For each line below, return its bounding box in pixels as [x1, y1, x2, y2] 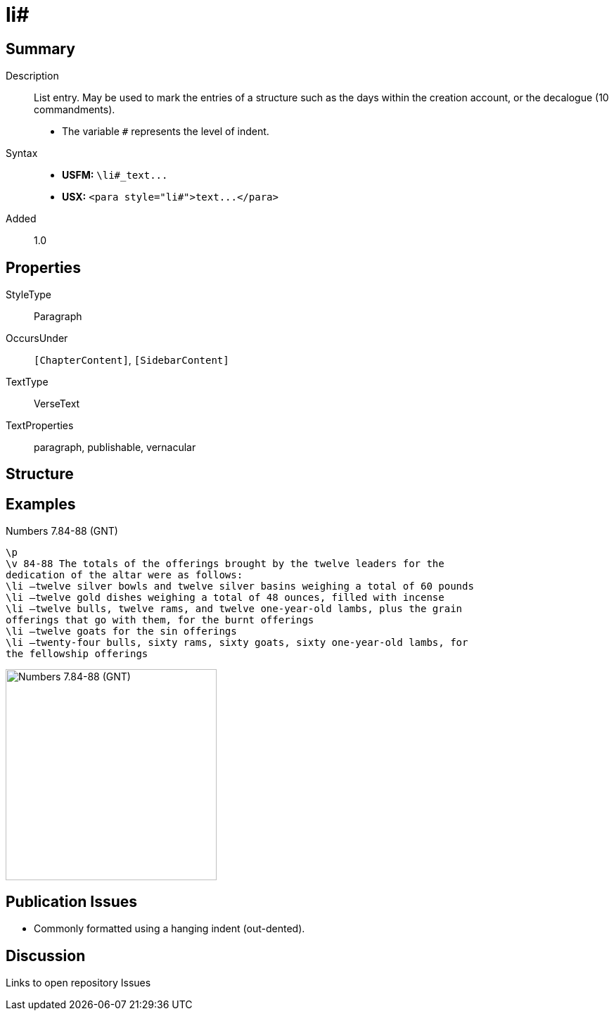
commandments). [34, 103, 115, 116]
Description [6, 70, 59, 82]
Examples [6, 495, 76, 513]
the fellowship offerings [6, 648, 148, 660]
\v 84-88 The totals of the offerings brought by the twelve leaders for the [6, 558, 444, 570]
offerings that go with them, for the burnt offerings [6, 614, 314, 626]
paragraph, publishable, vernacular [34, 441, 196, 454]
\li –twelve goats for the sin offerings [6, 626, 237, 637]
